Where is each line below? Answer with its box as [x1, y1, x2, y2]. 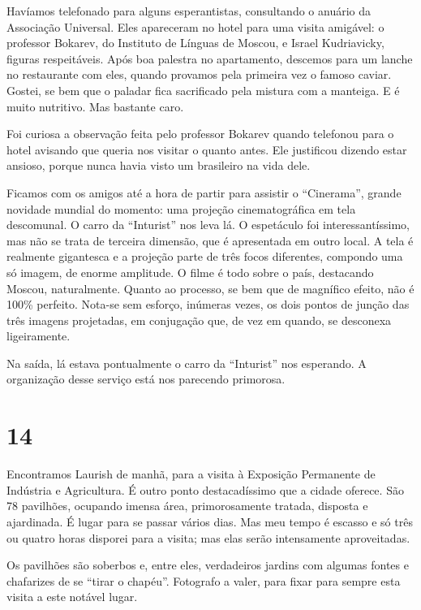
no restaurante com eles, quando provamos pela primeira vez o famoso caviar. [6, 66, 392, 83]
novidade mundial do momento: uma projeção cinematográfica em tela [6, 200, 356, 217]
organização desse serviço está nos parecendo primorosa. [6, 370, 286, 387]
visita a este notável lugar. [6, 588, 138, 605]
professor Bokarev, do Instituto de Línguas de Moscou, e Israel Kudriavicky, [6, 34, 384, 51]
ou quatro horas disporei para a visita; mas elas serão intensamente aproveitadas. [6, 529, 410, 546]
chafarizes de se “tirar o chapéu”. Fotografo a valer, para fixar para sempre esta [6, 572, 401, 589]
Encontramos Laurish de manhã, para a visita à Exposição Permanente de [6, 465, 376, 482]
